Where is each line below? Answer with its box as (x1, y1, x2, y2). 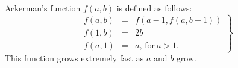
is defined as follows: (116, 2, 192, 14)
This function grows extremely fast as (5, 52, 144, 64)
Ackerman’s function (5, 2, 81, 14)
